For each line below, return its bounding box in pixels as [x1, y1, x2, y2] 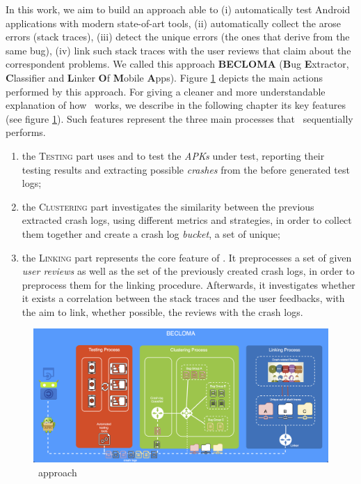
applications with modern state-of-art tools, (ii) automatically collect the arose [6, 15, 341, 30]
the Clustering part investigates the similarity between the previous [22, 199, 314, 213]
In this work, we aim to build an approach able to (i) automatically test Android [6, 2, 351, 16]
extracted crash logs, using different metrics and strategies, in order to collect [22, 213, 352, 227]
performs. [6, 125, 46, 139]
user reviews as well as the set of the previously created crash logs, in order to [22, 264, 355, 278]
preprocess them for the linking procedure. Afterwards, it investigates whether [22, 277, 355, 292]
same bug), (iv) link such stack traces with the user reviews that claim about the [6, 43, 351, 57]
